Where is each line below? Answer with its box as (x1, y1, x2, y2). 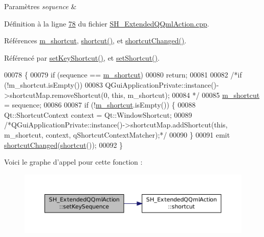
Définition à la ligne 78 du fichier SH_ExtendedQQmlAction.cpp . (4, 18, 209, 29)
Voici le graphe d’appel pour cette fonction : (4, 156, 143, 167)
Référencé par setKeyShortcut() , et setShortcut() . (4, 52, 160, 63)
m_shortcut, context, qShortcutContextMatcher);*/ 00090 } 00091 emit (4, 129, 230, 140)
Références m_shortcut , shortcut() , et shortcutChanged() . (4, 35, 187, 46)
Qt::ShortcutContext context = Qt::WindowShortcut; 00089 (4, 109, 192, 120)
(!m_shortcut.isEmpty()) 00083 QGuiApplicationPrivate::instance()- (4, 79, 219, 90)
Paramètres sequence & (4, 1, 77, 11)
